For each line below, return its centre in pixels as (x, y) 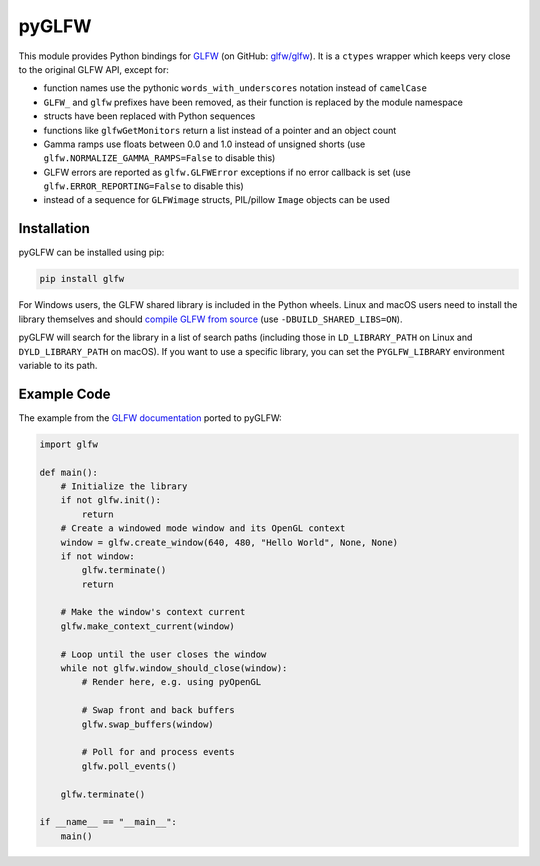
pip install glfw (82, 279)
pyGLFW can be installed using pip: (91, 252)
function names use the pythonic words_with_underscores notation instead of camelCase (235, 88)
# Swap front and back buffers (158, 710)
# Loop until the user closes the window (163, 654)
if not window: (97, 556)
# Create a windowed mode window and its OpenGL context (203, 528)
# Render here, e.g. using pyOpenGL (171, 682)
